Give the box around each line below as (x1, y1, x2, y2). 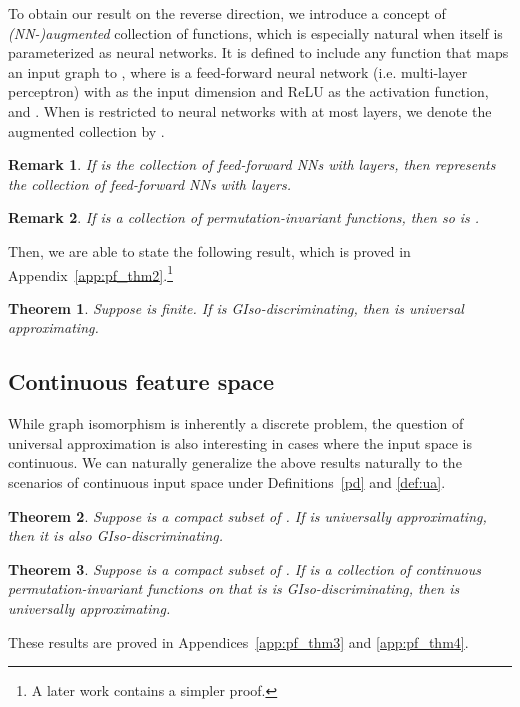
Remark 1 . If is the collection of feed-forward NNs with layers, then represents (8, 154, 496, 175)
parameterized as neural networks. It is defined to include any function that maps (8, 42, 509, 63)
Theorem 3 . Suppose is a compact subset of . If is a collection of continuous (8, 558, 481, 579)
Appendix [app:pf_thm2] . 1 (8, 261, 173, 285)
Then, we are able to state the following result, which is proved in (8, 240, 411, 261)
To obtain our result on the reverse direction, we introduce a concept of (8, 3, 446, 23)
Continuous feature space (8, 366, 275, 397)
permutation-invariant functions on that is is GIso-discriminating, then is (8, 578, 460, 599)
